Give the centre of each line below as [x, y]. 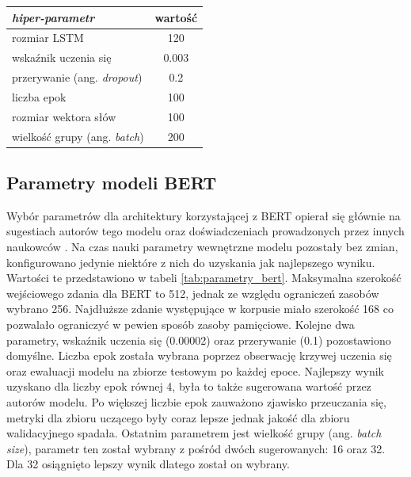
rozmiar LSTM [48, 38]
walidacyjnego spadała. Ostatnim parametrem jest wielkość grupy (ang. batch [194, 433]
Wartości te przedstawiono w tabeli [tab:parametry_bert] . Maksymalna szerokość [204, 278]
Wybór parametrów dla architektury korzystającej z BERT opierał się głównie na [204, 215]
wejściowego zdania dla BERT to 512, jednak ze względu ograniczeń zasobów [193, 293]
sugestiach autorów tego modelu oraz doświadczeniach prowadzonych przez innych [205, 231]
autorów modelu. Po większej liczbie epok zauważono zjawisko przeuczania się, [196, 401]
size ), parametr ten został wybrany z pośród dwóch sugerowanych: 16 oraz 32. [196, 448]
